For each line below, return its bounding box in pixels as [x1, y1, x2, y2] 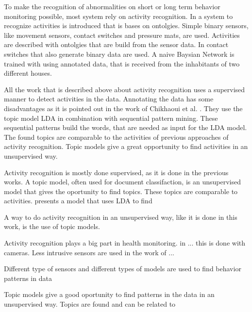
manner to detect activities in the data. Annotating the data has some [4, 94, 214, 104]
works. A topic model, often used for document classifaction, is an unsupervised [4, 177, 241, 187]
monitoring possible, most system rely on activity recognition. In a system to [4, 11, 233, 21]
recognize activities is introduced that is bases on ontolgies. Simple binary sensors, [4, 20, 249, 31]
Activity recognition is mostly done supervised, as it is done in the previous [4, 167, 229, 177]
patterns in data [4, 273, 52, 283]
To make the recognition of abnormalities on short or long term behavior [4, 1, 220, 11]
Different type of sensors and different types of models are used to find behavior [4, 263, 241, 274]
